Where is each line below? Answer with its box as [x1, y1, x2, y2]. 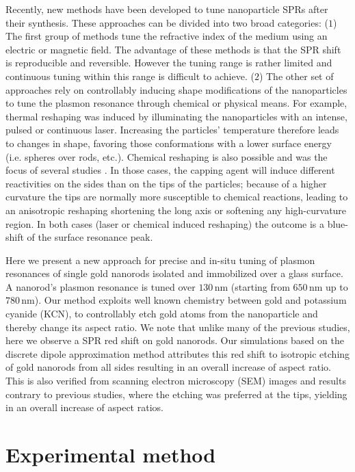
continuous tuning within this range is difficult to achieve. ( [5, 68, 254, 83]
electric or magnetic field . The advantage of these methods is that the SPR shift [5, 42, 341, 56]
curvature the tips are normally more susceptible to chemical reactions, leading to [5, 189, 348, 204]
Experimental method [5, 441, 216, 468]
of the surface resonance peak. [27, 230, 153, 244]
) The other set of [259, 68, 334, 83]
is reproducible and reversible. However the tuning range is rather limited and [5, 55, 332, 70]
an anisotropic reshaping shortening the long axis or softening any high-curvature [5, 202, 347, 217]
